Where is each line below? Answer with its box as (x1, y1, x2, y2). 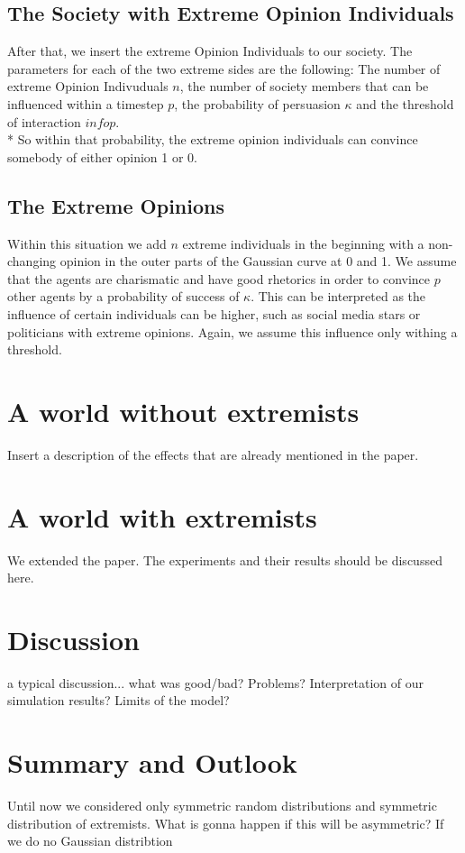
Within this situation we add (7, 234, 167, 252)
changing (7, 252, 57, 271)
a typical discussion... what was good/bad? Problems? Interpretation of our (7, 673, 424, 692)
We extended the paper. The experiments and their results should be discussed (7, 550, 442, 569)
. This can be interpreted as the (251, 287, 426, 306)
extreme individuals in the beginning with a (182, 234, 424, 252)
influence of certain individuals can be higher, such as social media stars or (7, 304, 421, 323)
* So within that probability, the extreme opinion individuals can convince (7, 130, 418, 149)
